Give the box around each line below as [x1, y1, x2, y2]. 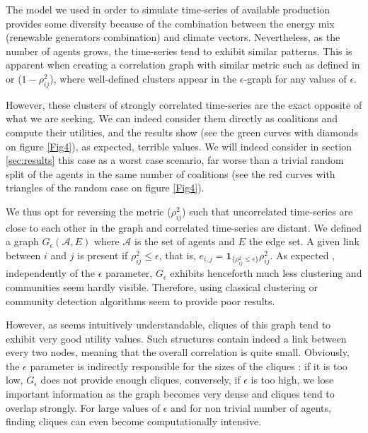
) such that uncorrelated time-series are [182, 203, 353, 218]
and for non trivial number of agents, [170, 400, 331, 415]
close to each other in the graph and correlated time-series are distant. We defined [6, 220, 362, 235]
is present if [77, 247, 128, 262]
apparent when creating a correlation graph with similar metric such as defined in [6, 57, 360, 72]
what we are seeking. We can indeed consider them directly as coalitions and [6, 111, 338, 126]
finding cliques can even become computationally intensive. [6, 414, 262, 429]
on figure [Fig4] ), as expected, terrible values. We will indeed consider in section [6, 138, 352, 153]
